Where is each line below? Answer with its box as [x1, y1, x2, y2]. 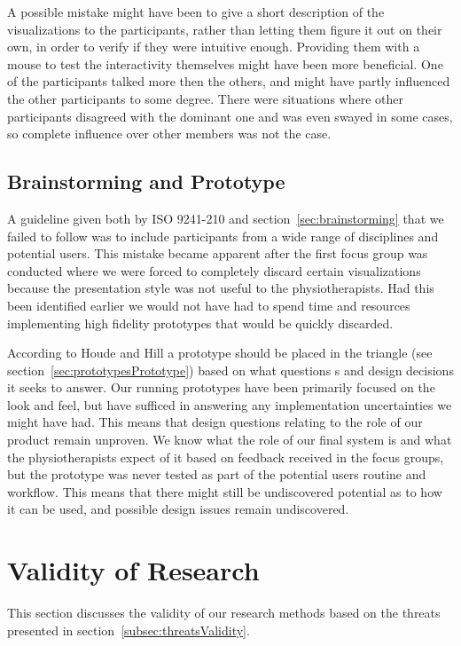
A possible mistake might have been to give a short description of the [7, 3, 385, 20]
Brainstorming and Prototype [7, 168, 285, 195]
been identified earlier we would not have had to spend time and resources [7, 295, 410, 314]
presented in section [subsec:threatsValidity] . [7, 620, 250, 639]
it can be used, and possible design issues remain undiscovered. [7, 500, 349, 518]
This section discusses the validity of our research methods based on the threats [7, 603, 441, 622]
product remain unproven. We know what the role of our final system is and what [7, 430, 452, 449]
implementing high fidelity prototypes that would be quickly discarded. [7, 313, 394, 332]
